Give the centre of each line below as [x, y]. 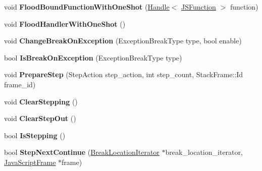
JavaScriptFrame [30, 162]
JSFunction [199, 7]
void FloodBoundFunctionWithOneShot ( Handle [87, 7]
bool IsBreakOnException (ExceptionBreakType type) [93, 57]
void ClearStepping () [41, 101]
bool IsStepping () [35, 135]
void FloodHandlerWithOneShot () [65, 23]
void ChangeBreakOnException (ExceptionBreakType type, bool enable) [123, 41]
